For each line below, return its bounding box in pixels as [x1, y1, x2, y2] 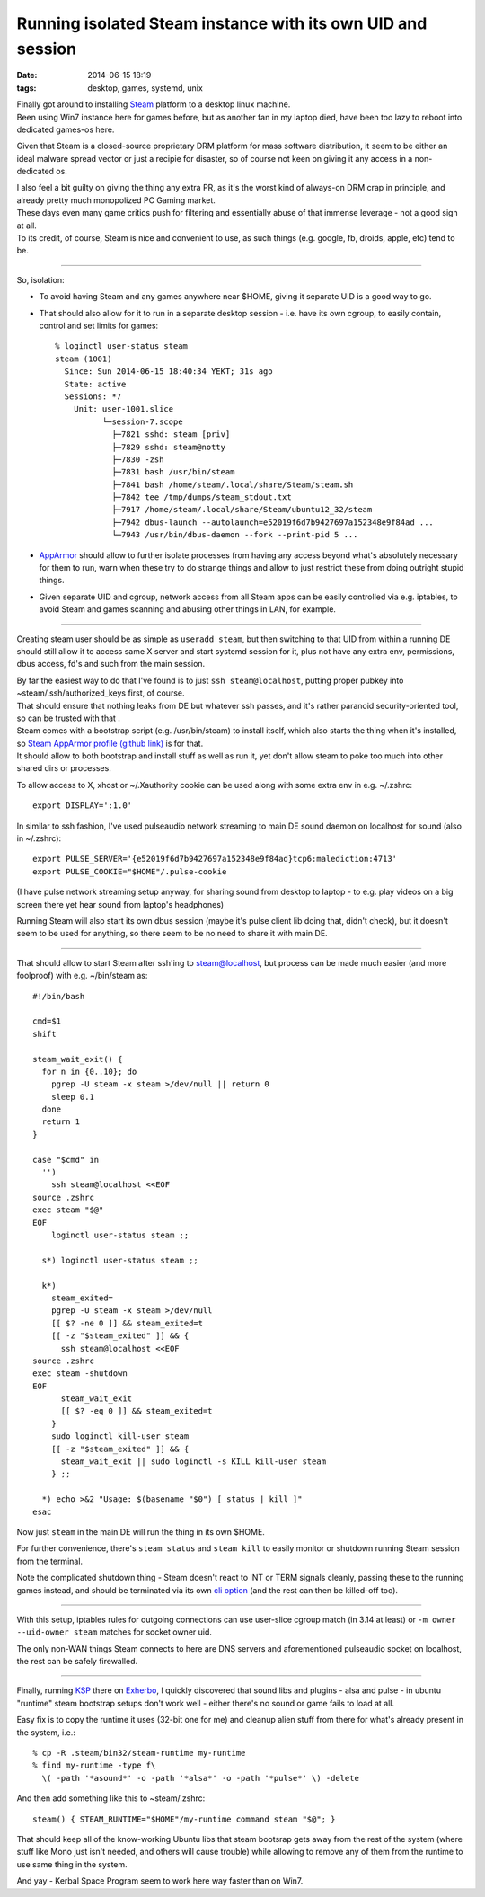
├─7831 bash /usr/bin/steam [111, 467, 235, 477]
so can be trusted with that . [16, 713, 121, 723]
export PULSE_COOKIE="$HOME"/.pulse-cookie [32, 866, 227, 876]
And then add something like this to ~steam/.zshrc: [16, 1793, 206, 1804]
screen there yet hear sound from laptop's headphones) [16, 899, 225, 909]
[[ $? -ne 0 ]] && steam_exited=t [50, 1317, 204, 1328]
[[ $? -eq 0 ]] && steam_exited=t [60, 1406, 213, 1416]
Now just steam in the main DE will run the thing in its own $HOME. [16, 1526, 265, 1537]
